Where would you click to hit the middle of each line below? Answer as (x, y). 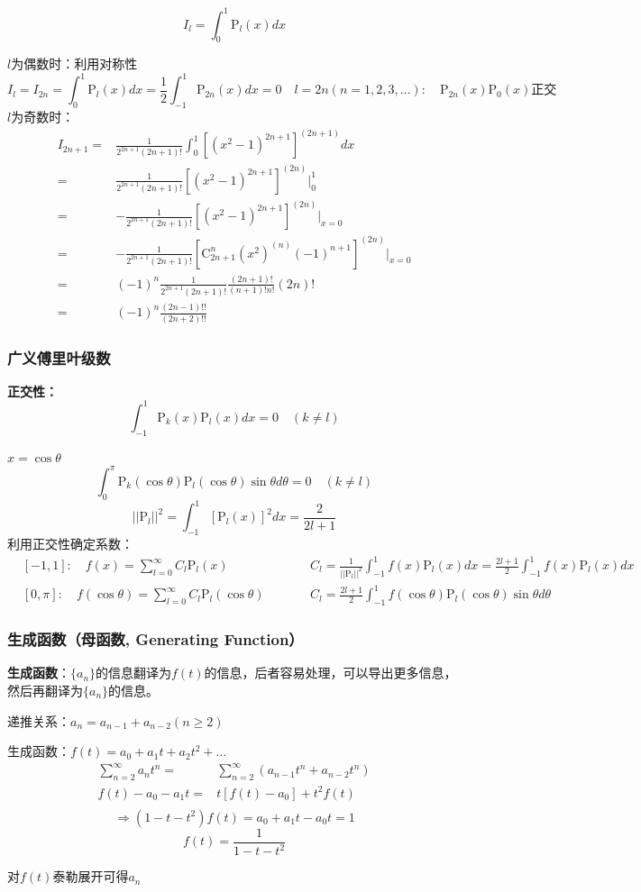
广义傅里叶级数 (59, 357)
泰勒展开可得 (91, 876)
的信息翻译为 (134, 673)
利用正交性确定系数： (70, 543)
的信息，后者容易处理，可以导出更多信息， (330, 673)
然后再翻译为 (45, 691)
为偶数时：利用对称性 (74, 64)
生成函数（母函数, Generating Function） (156, 639)
